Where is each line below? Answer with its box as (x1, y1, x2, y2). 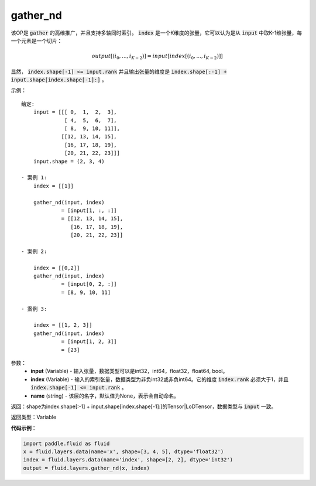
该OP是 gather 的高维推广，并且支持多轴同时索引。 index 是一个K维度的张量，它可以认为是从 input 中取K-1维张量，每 (11, 29, 303, 36)
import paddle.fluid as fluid (23, 440, 110, 447)
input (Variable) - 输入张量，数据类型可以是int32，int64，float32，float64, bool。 (30, 368, 228, 375)
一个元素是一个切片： (11, 37, 63, 44)
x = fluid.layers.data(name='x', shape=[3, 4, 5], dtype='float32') (23, 449, 224, 455)
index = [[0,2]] (33, 264, 80, 271)
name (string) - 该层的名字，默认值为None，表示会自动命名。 (30, 392, 180, 399)
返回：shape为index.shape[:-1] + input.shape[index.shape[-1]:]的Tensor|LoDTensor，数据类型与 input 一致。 (11, 403, 277, 410)
